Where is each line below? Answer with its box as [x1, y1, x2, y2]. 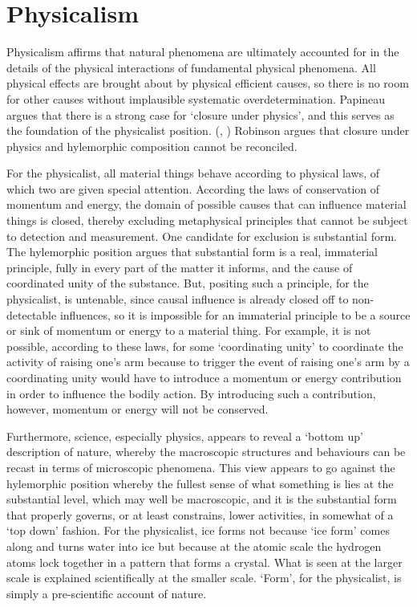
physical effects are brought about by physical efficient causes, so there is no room [6, 75, 409, 92]
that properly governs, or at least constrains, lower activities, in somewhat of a [6, 506, 394, 523]
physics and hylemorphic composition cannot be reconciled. [6, 137, 298, 154]
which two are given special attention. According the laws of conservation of [6, 180, 380, 197]
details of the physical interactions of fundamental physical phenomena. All [6, 59, 376, 75]
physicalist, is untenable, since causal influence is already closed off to [6, 291, 349, 308]
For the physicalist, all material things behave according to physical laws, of [6, 165, 380, 181]
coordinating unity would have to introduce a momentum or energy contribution [6, 369, 402, 385]
